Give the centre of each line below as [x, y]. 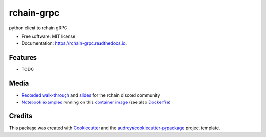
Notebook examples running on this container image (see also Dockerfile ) [96, 102]
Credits [21, 116]
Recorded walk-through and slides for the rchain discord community [91, 95]
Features [23, 57]
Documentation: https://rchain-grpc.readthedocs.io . [74, 43]
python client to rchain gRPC [38, 28]
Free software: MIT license [49, 36]
